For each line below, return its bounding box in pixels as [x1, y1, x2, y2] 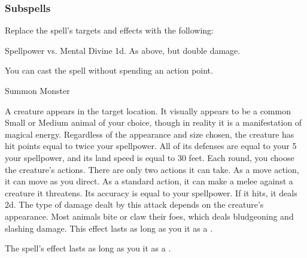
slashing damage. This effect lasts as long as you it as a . [5, 221, 213, 234]
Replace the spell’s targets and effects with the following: [5, 24, 214, 37]
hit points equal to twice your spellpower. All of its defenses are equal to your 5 [5, 139, 297, 152]
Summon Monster [5, 84, 70, 96]
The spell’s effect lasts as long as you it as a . [5, 242, 171, 254]
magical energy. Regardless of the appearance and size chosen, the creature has [5, 128, 294, 140]
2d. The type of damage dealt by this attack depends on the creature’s [5, 198, 264, 211]
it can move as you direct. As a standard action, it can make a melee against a [5, 175, 293, 187]
